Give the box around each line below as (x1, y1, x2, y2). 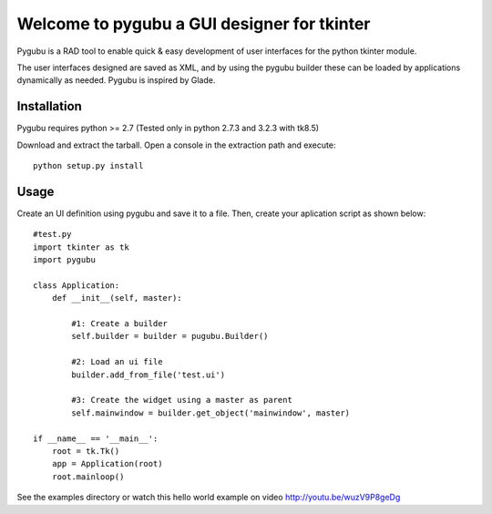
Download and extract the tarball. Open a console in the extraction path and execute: (16, 139, 336, 150)
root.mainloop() (51, 471, 125, 482)
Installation (16, 98, 82, 114)
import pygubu (33, 255, 96, 265)
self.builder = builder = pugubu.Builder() (71, 331, 269, 342)
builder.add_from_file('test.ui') (71, 369, 226, 380)
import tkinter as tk (33, 242, 129, 252)
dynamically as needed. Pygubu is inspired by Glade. (16, 75, 216, 86)
